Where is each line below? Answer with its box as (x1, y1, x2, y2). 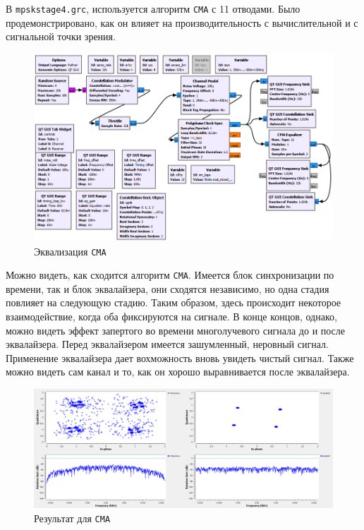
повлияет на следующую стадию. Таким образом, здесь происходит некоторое (6, 295, 341, 310)
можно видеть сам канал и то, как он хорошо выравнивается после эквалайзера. (6, 364, 350, 379)
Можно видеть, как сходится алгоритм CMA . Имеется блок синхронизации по (6, 267, 334, 282)
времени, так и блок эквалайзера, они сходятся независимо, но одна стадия (6, 281, 329, 296)
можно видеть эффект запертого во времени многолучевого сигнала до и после (6, 323, 346, 337)
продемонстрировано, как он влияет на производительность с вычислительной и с (6, 15, 358, 30)
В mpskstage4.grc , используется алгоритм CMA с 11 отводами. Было (6, 1, 301, 16)
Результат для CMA (34, 510, 111, 525)
